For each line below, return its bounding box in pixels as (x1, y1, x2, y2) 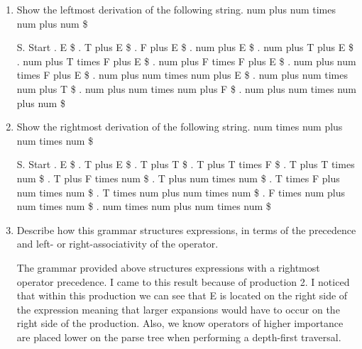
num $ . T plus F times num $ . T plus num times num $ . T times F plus (16, 170, 340, 185)
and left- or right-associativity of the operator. (16, 236, 219, 251)
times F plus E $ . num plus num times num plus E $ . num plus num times (16, 67, 348, 82)
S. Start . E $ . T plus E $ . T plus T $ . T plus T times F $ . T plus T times (16, 157, 355, 172)
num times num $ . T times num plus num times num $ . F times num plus (16, 184, 345, 199)
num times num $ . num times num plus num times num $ (16, 199, 271, 214)
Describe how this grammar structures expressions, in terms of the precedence (16, 222, 356, 237)
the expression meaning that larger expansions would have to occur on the (16, 301, 340, 316)
